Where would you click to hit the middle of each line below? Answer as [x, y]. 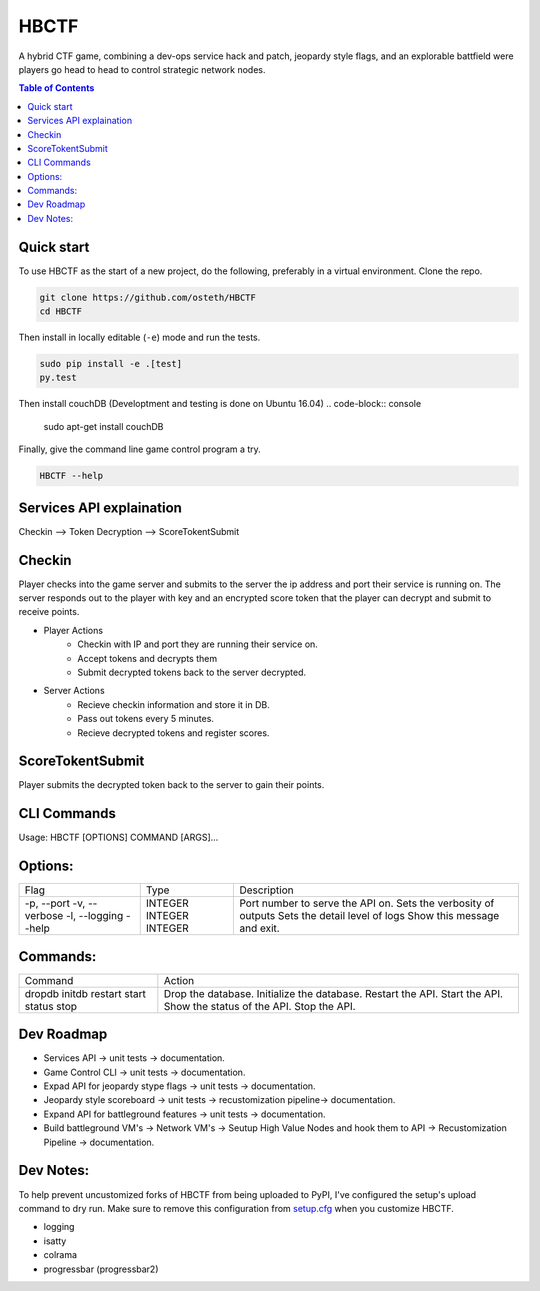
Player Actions [73, 630]
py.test [58, 378]
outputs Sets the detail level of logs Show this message [369, 916]
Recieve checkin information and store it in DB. [173, 704]
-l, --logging [94, 916]
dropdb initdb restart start [85, 993]
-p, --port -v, [55, 903]
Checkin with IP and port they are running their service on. [198, 644]
